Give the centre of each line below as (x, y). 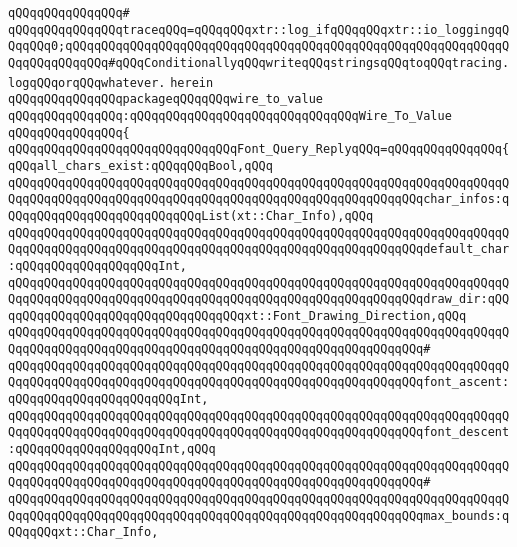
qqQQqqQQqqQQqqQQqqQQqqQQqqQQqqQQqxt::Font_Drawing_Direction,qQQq (237, 315)
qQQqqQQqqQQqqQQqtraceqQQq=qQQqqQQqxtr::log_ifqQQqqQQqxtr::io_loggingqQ (259, 29)
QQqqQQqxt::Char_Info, (83, 532)
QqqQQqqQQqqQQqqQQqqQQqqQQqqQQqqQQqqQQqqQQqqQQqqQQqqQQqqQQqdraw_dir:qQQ (259, 299)
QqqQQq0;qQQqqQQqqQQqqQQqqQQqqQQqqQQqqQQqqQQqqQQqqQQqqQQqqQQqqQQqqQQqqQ (259, 46)
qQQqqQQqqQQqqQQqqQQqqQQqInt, (108, 399)
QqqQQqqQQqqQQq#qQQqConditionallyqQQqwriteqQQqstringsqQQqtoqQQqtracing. (259, 62)
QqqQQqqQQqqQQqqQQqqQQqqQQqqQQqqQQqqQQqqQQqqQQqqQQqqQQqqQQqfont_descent (259, 432)
